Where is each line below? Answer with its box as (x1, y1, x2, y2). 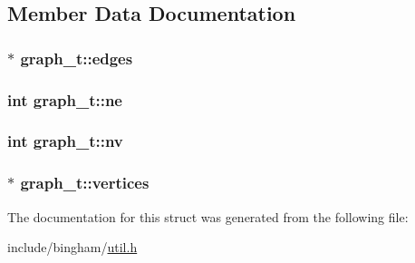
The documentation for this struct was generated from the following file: (7, 207, 409, 226)
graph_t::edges (20, 46, 133, 69)
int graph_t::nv (7, 130, 123, 152)
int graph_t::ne (7, 88, 122, 111)
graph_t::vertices (20, 171, 150, 194)
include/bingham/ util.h (7, 238, 138, 257)
